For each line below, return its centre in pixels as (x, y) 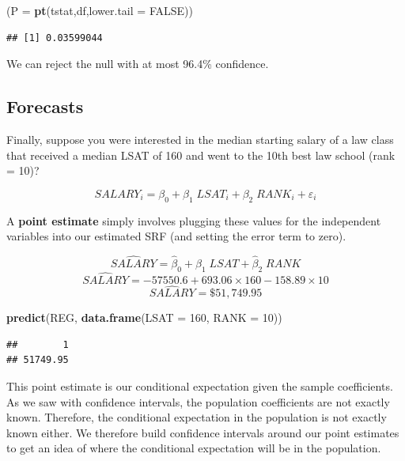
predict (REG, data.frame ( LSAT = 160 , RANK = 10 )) (144, 317)
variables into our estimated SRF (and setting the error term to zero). (176, 236)
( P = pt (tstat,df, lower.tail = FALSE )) (100, 10)
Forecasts (45, 106)
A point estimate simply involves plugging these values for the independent (194, 220)
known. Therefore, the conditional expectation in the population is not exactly (197, 417)
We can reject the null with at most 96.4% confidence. (138, 64)
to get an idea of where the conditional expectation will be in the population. (194, 448)
